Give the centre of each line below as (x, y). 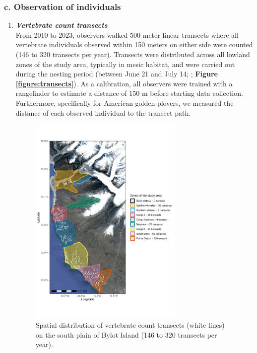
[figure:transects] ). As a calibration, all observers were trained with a (124, 83)
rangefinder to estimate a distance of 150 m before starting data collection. (129, 93)
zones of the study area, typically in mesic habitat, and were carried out (125, 64)
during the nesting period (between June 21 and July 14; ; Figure (117, 74)
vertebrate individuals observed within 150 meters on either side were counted (134, 44)
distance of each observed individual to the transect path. (103, 112)
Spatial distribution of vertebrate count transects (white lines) (130, 324)
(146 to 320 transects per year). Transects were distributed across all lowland (133, 54)
